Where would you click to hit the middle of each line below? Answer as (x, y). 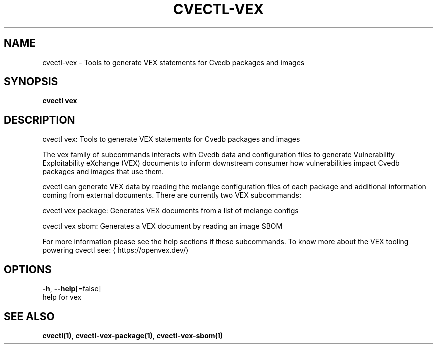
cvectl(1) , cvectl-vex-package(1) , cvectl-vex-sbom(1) (133, 335)
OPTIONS (28, 269)
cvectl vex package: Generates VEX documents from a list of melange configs (171, 211)
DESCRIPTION (40, 120)
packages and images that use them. (103, 172)
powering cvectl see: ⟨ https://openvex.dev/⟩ (115, 250)
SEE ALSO (29, 316)
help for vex (62, 297)
